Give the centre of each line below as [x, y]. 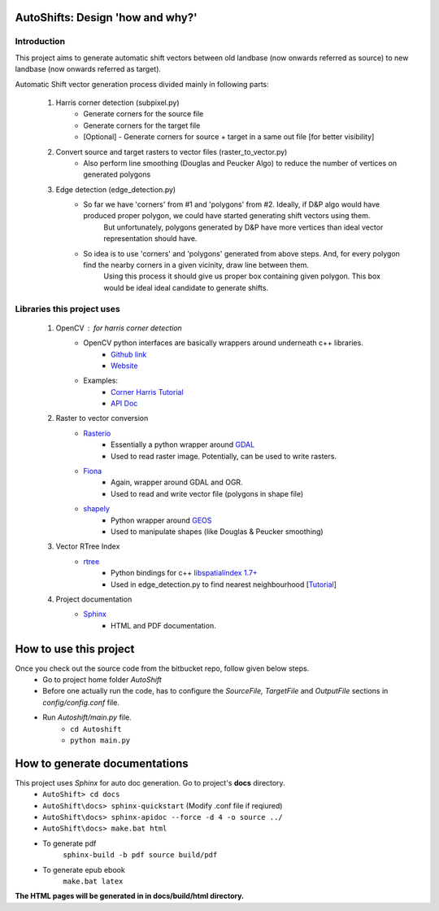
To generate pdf [70, 843]
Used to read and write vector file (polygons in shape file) [207, 493]
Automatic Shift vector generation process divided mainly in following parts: [142, 84]
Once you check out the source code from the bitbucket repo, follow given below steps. [162, 668]
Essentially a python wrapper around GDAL [183, 445]
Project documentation [94, 599]
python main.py [100, 740]
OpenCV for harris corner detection [119, 328]
